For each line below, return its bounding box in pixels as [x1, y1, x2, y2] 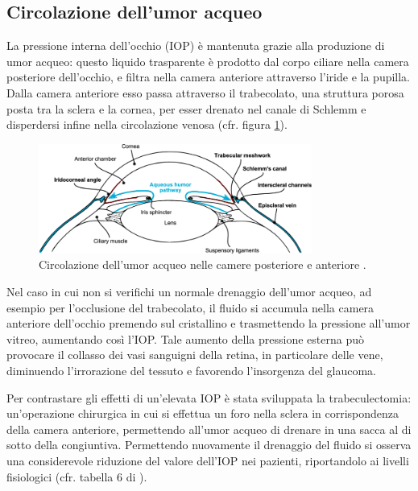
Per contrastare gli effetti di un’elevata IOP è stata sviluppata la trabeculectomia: [6, 389, 412, 406]
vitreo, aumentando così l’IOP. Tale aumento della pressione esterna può [6, 330, 364, 347]
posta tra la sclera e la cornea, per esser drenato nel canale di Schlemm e [6, 100, 366, 117]
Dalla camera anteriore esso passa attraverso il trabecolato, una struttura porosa [6, 84, 404, 101]
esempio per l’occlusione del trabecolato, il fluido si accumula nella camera [6, 299, 375, 316]
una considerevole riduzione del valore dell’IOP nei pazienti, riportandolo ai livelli [6, 452, 409, 468]
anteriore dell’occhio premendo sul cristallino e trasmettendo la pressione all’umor [6, 315, 411, 332]
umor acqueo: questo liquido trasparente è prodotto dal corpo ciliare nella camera [6, 52, 409, 69]
